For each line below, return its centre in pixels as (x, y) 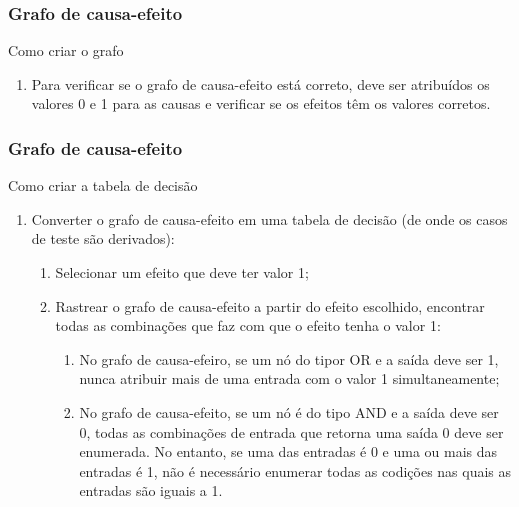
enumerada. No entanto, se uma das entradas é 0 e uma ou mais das (288, 451)
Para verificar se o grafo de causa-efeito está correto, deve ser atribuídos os (260, 83)
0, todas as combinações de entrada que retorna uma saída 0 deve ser (291, 431)
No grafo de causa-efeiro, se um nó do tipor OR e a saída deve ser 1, (289, 358)
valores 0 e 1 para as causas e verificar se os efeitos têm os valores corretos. (261, 103)
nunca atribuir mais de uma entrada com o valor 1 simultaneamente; (289, 378)
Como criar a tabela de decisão (103, 185)
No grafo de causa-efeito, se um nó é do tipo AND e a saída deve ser (289, 411)
